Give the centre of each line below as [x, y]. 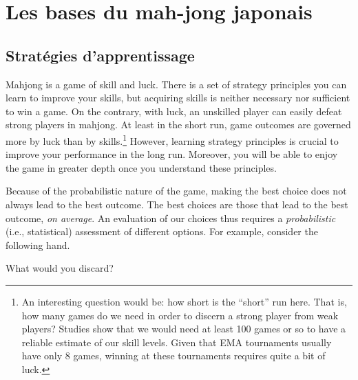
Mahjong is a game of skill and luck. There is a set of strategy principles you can [176, 84]
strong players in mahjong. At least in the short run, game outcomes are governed [178, 124]
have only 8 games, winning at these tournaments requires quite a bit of [173, 356]
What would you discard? [60, 268]
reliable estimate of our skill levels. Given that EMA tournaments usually [177, 342]
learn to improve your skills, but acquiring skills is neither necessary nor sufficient [178, 98]
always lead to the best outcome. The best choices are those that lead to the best [177, 204]
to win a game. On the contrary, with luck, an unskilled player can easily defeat [174, 111]
